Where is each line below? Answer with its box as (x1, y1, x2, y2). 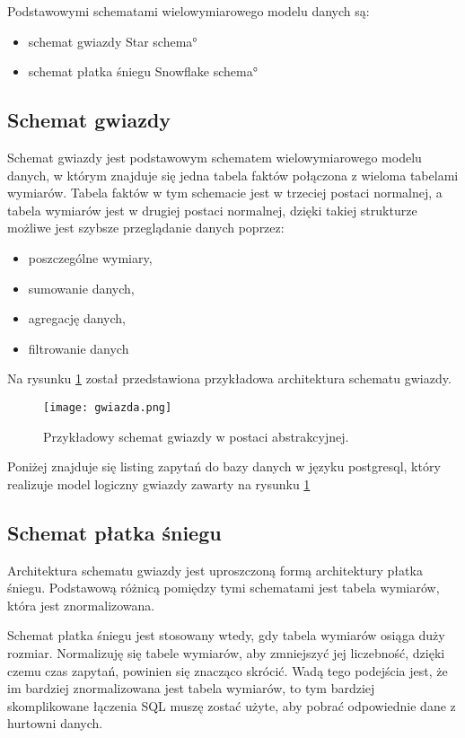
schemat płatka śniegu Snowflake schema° (28, 62, 258, 81)
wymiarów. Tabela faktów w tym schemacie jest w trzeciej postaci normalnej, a (7, 183, 443, 202)
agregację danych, (28, 309, 126, 328)
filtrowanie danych (28, 338, 129, 357)
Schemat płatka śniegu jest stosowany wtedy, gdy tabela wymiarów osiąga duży (7, 626, 445, 645)
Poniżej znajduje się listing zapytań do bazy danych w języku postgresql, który (7, 457, 441, 476)
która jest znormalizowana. (7, 595, 155, 614)
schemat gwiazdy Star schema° (28, 31, 197, 50)
